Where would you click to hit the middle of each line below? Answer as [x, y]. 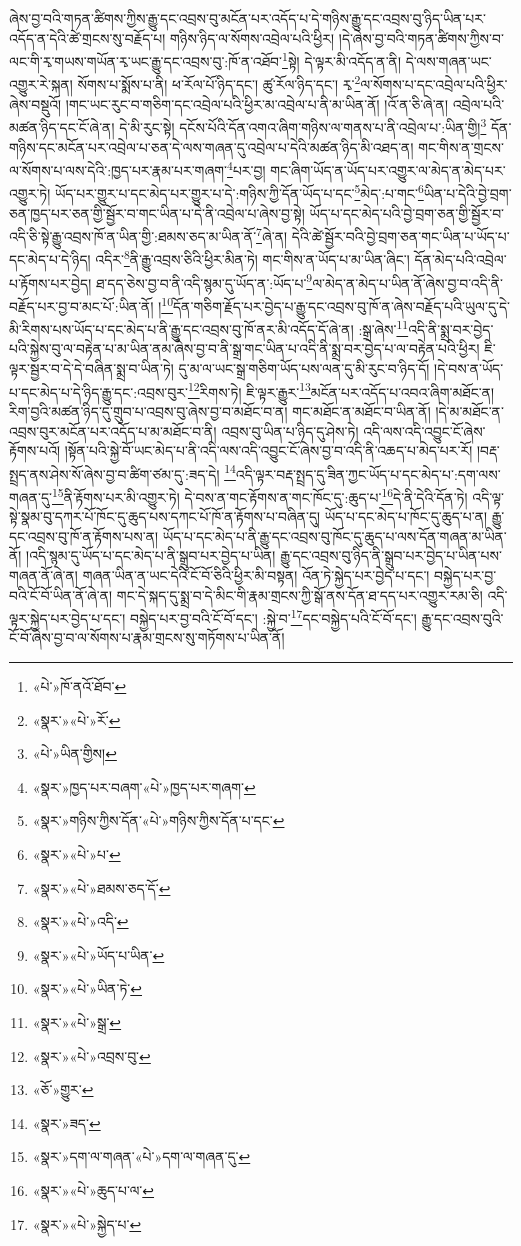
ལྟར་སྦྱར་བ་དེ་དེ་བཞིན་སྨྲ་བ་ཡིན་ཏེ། [91, 368]
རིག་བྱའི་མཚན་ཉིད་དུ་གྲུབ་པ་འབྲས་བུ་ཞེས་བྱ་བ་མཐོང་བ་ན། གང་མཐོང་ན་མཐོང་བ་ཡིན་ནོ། [220, 410]
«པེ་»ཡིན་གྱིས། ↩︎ [74, 753]
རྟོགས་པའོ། [35, 450]
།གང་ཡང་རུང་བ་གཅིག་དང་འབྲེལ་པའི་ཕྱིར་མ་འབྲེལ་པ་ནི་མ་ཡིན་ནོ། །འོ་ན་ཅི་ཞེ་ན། [257, 103]
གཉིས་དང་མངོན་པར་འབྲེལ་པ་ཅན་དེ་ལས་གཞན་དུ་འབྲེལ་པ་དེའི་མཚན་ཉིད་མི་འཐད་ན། [211, 146]
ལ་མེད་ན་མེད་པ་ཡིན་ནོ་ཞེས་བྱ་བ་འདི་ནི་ [407, 282]
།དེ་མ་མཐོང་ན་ [469, 410]
